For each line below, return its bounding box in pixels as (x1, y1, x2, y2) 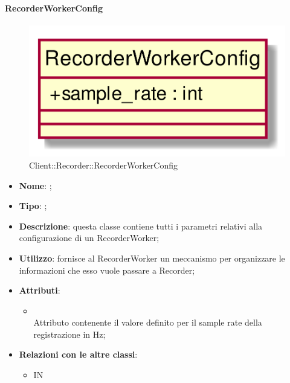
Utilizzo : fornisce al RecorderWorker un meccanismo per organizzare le (19, 251, 285, 264)
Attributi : (19, 284, 60, 297)
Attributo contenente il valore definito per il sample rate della (33, 316, 262, 329)
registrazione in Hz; (33, 327, 106, 340)
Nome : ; (19, 179, 52, 191)
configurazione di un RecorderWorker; (19, 231, 159, 244)
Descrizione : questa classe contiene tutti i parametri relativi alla (19, 219, 263, 232)
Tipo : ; (19, 199, 47, 212)
